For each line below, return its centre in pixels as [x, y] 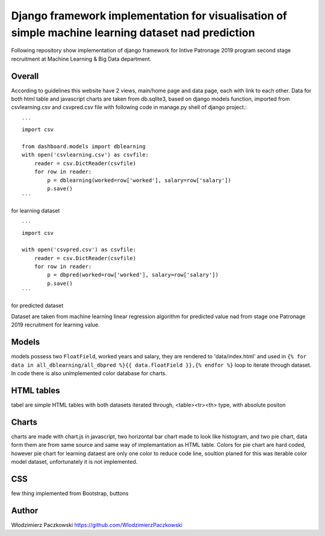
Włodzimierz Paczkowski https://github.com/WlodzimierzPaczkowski [97, 525]
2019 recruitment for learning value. [56, 325]
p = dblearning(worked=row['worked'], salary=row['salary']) [139, 180]
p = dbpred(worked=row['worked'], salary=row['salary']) [133, 275]
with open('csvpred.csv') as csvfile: [79, 250]
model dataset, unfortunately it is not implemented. [74, 462]
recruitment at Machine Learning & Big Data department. [81, 59]
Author [25, 510]
